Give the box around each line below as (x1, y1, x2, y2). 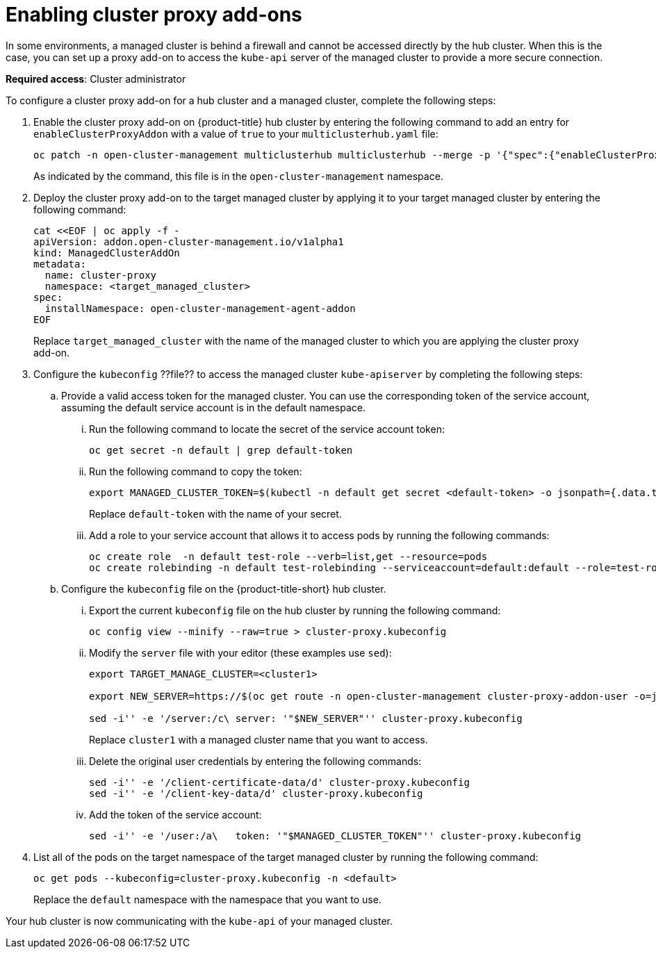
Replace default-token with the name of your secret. (89, 507, 342, 520)
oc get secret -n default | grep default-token (89, 444, 353, 456)
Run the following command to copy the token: (89, 465, 302, 477)
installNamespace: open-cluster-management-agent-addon (44, 302, 356, 314)
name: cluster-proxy (44, 269, 157, 281)
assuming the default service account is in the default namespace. (61, 401, 366, 413)
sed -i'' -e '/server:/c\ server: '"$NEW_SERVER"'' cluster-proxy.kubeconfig (89, 712, 523, 724)
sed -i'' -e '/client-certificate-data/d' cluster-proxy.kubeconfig (89, 776, 470, 788)
